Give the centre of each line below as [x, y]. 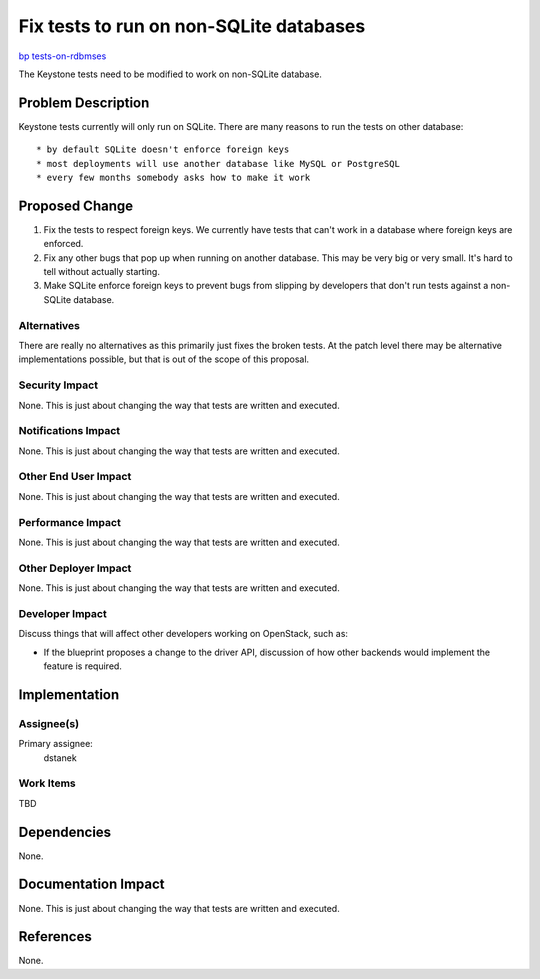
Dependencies [65, 831]
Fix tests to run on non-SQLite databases [192, 26]
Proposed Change [76, 205]
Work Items [47, 783]
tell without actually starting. [101, 272]
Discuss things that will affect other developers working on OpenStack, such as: [183, 634]
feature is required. [82, 666]
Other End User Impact [75, 477]
